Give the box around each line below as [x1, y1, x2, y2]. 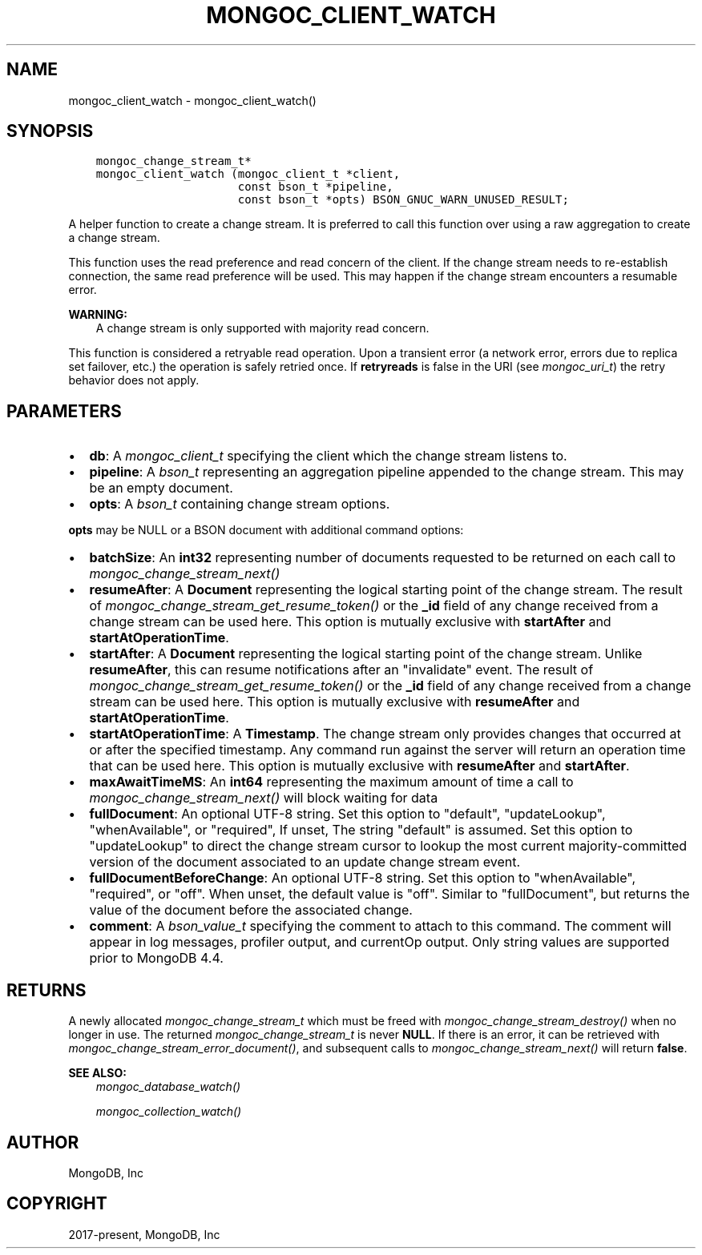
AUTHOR [6, 1132, 79, 1152]
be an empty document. [89, 480, 233, 497]
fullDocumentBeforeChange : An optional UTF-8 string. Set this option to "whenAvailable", [89, 870, 636, 887]
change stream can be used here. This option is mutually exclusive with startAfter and [89, 613, 611, 630]
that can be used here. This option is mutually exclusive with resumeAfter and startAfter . [89, 758, 630, 774]
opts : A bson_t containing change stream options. [89, 496, 390, 513]
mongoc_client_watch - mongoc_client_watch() [68, 93, 317, 107]
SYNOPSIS [6, 121, 94, 142]
